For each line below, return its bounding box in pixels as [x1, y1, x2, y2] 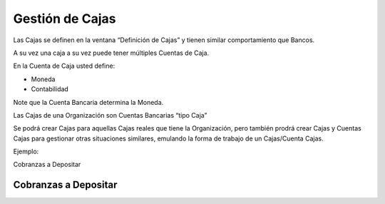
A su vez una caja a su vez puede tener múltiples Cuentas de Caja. [13, 49, 210, 57]
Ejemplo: [13, 147, 39, 156]
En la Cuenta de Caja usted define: [13, 61, 115, 71]
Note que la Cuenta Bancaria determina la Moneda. [13, 98, 164, 106]
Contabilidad [31, 85, 69, 93]
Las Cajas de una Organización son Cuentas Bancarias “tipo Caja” [13, 111, 207, 119]
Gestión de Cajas [13, 11, 116, 26]
